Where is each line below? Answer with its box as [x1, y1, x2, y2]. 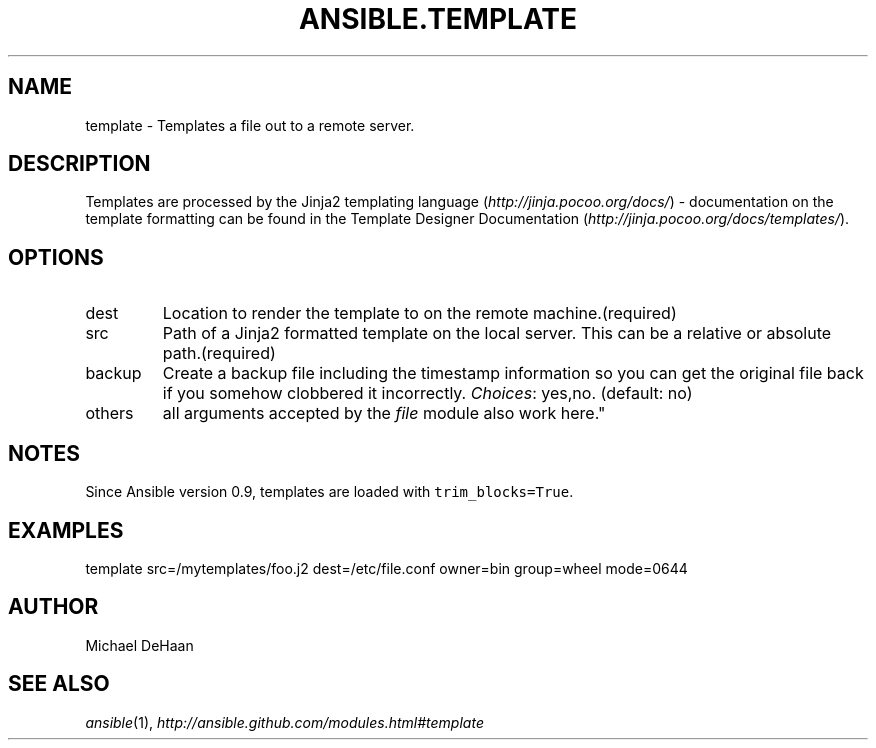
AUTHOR [8, 594, 99, 620]
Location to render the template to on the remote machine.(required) [162, 303, 677, 324]
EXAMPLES [8, 517, 124, 543]
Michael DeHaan [85, 636, 194, 654]
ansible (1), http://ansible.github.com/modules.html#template [85, 713, 484, 731]
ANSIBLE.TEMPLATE [298, 2, 578, 36]
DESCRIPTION [8, 151, 151, 177]
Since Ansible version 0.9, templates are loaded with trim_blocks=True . [85, 483, 574, 501]
